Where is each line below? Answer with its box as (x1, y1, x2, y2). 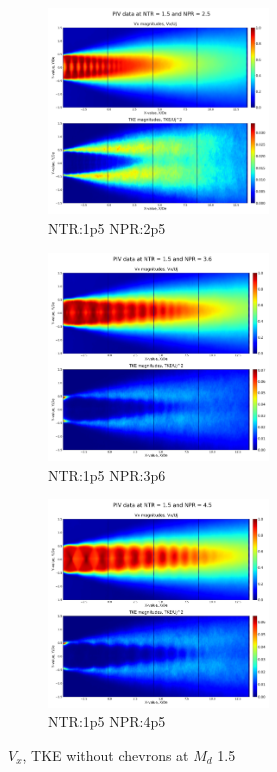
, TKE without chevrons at (22, 744, 189, 765)
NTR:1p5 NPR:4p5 (48, 711, 166, 732)
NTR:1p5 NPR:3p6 (48, 464, 166, 485)
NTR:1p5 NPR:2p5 (48, 217, 166, 238)
